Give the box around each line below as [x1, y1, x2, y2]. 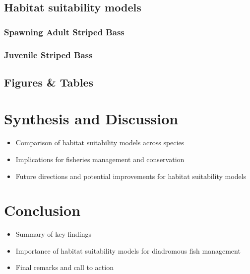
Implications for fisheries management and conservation [15, 154, 185, 164]
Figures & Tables [4, 74, 94, 90]
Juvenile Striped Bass [4, 48, 93, 61]
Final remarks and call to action [15, 262, 114, 273]
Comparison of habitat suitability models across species [15, 137, 185, 148]
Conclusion [4, 200, 81, 220]
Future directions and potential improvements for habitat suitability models [15, 171, 247, 181]
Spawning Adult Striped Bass [4, 25, 125, 38]
